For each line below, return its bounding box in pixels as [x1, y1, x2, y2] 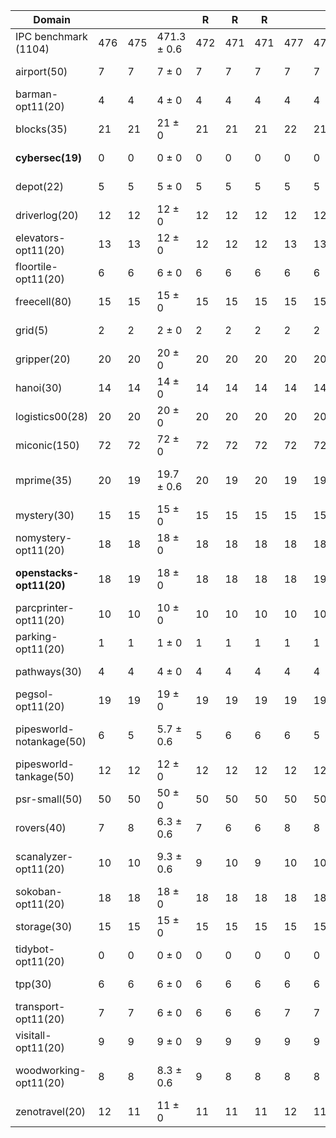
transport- [15, 1000, 66, 1013]
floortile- [15, 260, 58, 273]
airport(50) [15, 65, 68, 78]
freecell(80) [15, 295, 72, 308]
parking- [15, 630, 58, 643]
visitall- [15, 1029, 52, 1042]
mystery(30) [15, 509, 75, 522]
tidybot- [15, 942, 56, 956]
